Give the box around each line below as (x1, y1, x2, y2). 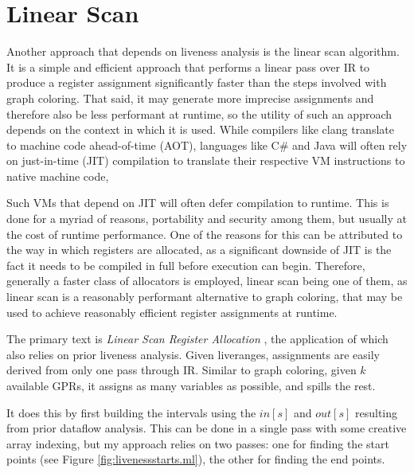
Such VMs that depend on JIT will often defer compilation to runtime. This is (6, 194, 389, 211)
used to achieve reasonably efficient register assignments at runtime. (6, 303, 338, 320)
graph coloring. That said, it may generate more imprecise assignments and (6, 89, 374, 106)
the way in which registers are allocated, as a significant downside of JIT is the (6, 241, 392, 258)
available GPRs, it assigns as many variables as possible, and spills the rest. (6, 377, 376, 393)
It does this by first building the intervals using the (6, 404, 256, 420)
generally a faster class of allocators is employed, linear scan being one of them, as (6, 272, 408, 289)
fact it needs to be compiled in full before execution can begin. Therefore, (6, 256, 365, 273)
